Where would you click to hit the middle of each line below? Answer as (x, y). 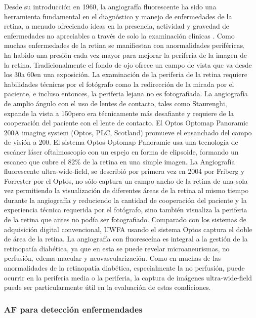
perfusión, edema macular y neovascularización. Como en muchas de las (112, 258)
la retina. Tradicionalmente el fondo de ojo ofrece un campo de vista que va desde (128, 64)
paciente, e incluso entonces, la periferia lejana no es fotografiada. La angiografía (126, 94)
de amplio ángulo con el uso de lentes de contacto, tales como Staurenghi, (116, 103)
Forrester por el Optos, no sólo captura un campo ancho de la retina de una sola (126, 180)
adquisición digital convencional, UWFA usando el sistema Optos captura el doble (128, 229)
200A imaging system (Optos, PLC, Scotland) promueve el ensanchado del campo (128, 132)
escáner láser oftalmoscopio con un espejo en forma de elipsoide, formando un (121, 151)
